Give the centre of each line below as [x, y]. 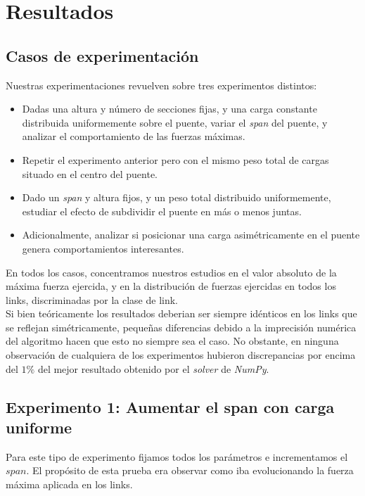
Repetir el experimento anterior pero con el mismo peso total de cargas [175, 159]
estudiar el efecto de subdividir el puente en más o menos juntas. [162, 211]
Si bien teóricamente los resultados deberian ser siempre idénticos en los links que [181, 313]
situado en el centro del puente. [90, 173]
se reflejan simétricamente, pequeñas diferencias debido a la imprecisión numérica [181, 327]
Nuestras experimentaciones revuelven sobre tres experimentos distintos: [161, 85]
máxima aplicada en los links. [69, 484]
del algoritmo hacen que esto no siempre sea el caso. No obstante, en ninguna [172, 341]
